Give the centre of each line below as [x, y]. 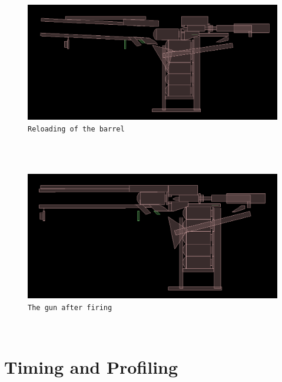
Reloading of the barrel [76, 129]
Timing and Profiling [91, 367]
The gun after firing [70, 307]
